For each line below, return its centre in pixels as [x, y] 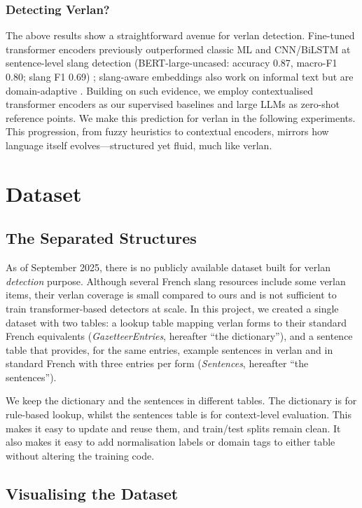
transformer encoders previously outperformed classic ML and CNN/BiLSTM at [178, 49]
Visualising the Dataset [92, 493]
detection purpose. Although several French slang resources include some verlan [176, 281]
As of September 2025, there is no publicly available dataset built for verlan [168, 267]
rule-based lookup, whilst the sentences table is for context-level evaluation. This [179, 414]
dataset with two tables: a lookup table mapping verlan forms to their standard [176, 322]
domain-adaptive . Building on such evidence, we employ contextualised [160, 90]
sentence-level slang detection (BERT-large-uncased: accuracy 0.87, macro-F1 [172, 63]
